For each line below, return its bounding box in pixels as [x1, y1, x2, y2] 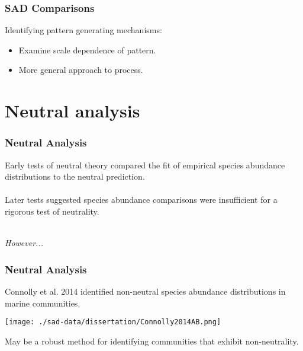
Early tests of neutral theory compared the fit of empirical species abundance [5, 158, 285, 171]
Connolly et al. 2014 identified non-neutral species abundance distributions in [5, 285, 286, 297]
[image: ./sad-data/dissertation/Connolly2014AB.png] [5, 318, 221, 327]
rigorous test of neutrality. [5, 205, 99, 217]
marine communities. [5, 296, 80, 309]
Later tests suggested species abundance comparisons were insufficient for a [5, 193, 278, 206]
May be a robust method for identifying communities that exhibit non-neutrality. [5, 334, 299, 347]
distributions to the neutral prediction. [5, 170, 145, 183]
